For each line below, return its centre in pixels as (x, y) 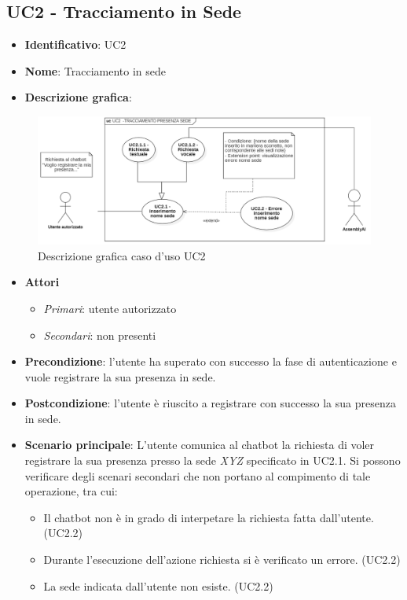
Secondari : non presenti (100, 335)
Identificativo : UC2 (75, 44)
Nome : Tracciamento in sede (95, 70)
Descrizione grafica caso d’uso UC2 (122, 255)
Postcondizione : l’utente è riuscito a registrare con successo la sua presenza (210, 403)
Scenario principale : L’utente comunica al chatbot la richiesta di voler (200, 445)
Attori (42, 282)
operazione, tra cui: (71, 491)
